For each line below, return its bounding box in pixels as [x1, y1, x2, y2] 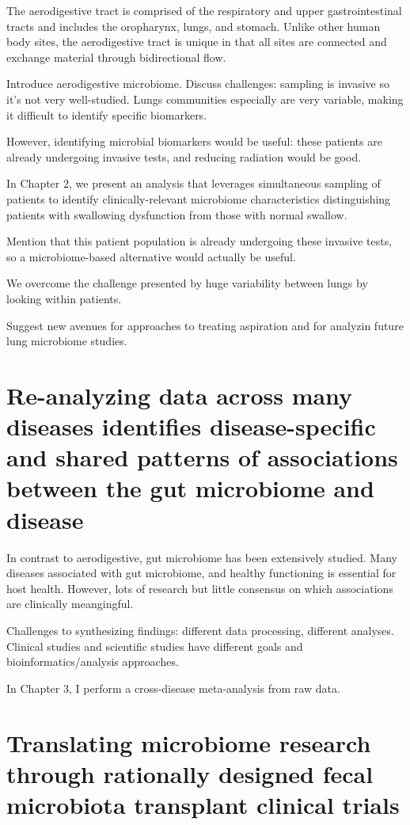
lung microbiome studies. [6, 333, 127, 349]
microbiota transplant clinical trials [6, 788, 400, 820]
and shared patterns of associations [6, 441, 398, 473]
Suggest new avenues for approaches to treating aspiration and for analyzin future [6, 317, 404, 333]
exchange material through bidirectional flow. [6, 48, 226, 65]
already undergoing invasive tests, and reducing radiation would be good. [6, 148, 362, 165]
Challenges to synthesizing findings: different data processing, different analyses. [6, 622, 394, 638]
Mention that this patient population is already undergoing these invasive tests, [6, 233, 393, 249]
